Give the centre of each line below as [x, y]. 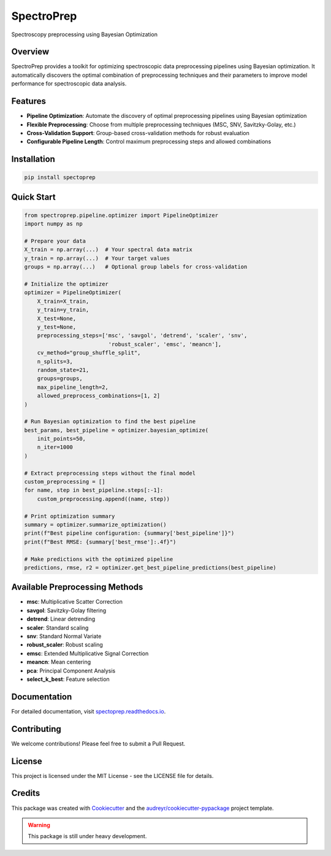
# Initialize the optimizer [66, 284]
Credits [26, 793]
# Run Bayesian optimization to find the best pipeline [110, 422]
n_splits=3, [55, 361]
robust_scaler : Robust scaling [65, 645]
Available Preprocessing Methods [77, 587]
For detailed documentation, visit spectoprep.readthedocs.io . [89, 711]
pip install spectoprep [60, 177]
